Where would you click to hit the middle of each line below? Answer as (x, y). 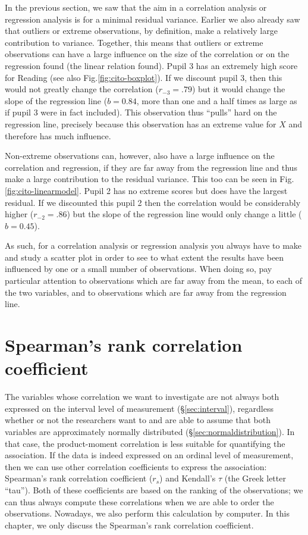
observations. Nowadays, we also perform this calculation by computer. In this (147, 513)
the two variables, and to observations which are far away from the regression (146, 292)
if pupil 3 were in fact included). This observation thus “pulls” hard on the (141, 112)
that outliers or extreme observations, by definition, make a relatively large (141, 31)
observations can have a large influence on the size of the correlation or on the (147, 54)
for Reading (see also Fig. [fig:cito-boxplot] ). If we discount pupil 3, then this (144, 77)
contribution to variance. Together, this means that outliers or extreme (134, 42)
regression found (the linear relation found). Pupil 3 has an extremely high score (151, 65)
